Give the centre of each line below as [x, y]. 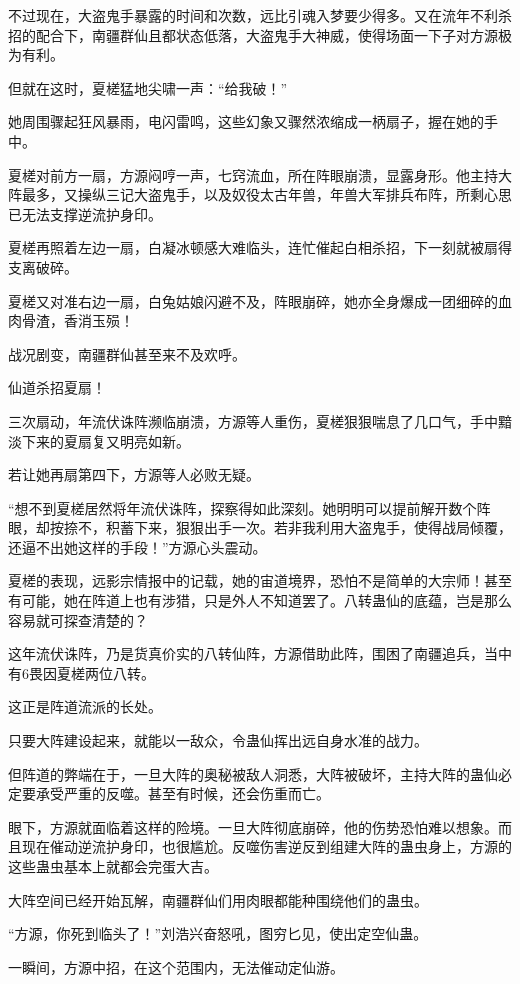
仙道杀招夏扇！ [57, 387]
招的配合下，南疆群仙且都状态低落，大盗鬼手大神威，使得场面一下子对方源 [253, 34]
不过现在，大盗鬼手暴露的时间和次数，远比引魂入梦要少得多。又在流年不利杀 [260, 15]
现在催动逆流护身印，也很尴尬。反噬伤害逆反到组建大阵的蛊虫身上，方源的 [266, 846]
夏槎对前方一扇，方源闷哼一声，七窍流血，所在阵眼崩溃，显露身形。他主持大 [260, 174]
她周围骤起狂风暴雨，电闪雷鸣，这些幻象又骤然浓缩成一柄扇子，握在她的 [246, 121]
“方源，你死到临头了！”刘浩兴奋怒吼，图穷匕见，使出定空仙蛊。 [218, 933]
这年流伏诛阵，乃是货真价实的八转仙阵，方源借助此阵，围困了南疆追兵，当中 [260, 653]
